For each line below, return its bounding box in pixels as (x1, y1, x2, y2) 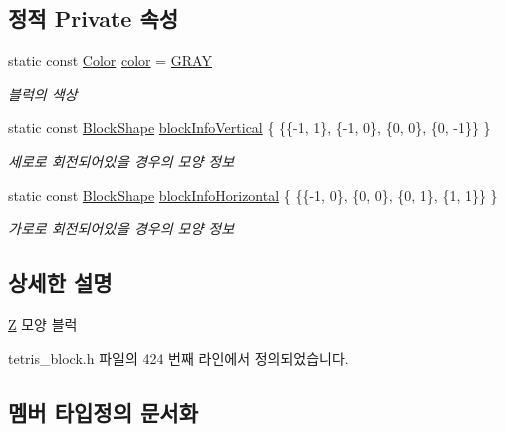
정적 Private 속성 (8, 3, 179, 34)
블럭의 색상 (8, 83, 78, 104)
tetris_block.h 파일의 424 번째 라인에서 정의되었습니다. (8, 347, 349, 368)
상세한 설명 (8, 267, 113, 298)
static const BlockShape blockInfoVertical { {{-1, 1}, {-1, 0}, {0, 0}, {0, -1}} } (8, 117, 491, 138)
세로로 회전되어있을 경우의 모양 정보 (8, 150, 235, 171)
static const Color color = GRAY (8, 50, 212, 71)
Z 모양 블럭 (8, 313, 78, 334)
